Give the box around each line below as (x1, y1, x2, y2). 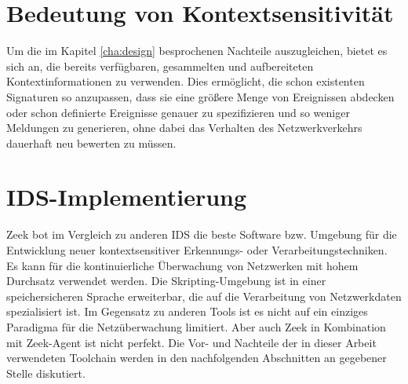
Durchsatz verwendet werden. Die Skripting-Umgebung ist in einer (6, 272, 326, 289)
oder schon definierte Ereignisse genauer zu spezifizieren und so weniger (6, 104, 350, 120)
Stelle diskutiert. (6, 364, 86, 381)
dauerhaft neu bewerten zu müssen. (6, 134, 177, 151)
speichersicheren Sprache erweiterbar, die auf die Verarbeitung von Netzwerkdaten (6, 287, 402, 304)
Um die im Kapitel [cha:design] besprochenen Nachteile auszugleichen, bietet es (6, 42, 388, 59)
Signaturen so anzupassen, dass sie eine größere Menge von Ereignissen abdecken (6, 88, 395, 104)
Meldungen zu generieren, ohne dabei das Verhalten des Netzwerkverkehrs (6, 119, 362, 136)
